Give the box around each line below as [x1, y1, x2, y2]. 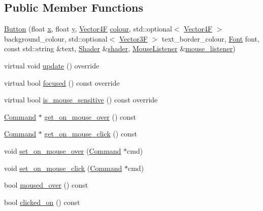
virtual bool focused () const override [4, 77, 120, 88]
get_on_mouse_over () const [44, 111, 136, 122]
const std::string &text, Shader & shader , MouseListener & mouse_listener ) [4, 43, 236, 54]
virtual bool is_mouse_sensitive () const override [4, 94, 158, 105]
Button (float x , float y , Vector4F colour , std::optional [4, 23, 172, 34]
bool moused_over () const [4, 180, 88, 190]
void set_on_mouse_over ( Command [4, 145, 121, 156]
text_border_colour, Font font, [161, 33, 259, 44]
